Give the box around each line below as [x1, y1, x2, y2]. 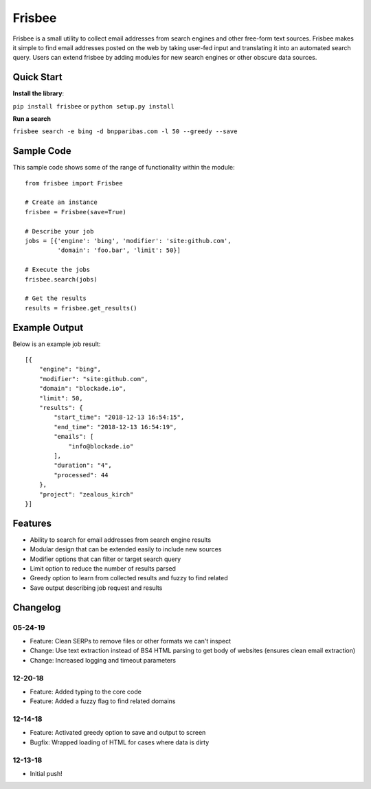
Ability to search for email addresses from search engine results [30, 536, 212, 544]
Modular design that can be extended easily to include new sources [30, 545, 222, 553]
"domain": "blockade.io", [38, 385, 127, 393]
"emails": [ [54, 433, 94, 441]
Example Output [12, 321, 84, 333]
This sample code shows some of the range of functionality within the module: [12, 163, 235, 172]
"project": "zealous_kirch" [38, 490, 134, 498]
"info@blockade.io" [68, 442, 134, 450]
